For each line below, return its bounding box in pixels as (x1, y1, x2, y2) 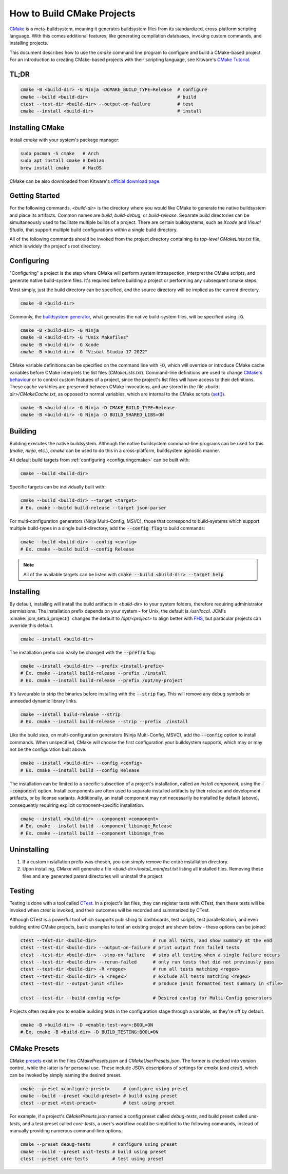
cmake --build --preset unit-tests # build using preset (20, 1148, 167, 1154)
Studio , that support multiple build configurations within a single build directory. (9, 226, 178, 233)
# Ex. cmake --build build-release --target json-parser (20, 505, 167, 510)
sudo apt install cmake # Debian (20, 158, 105, 164)
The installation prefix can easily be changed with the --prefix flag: (9, 649, 156, 655)
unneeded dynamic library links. (9, 698, 78, 704)
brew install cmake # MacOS (20, 165, 102, 171)
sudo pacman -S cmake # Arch (20, 150, 100, 156)
